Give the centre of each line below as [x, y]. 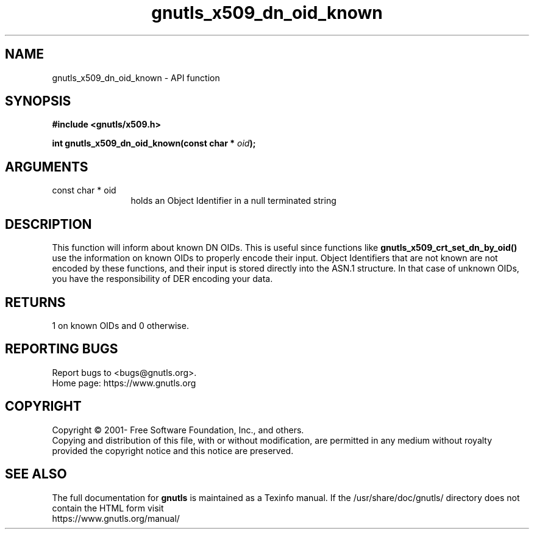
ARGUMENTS [47, 167]
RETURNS [35, 302]
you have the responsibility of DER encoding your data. [162, 279]
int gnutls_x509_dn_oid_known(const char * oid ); [154, 143]
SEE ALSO [36, 474]
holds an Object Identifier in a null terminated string [233, 201]
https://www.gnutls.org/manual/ [116, 518]
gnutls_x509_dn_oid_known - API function [136, 78]
